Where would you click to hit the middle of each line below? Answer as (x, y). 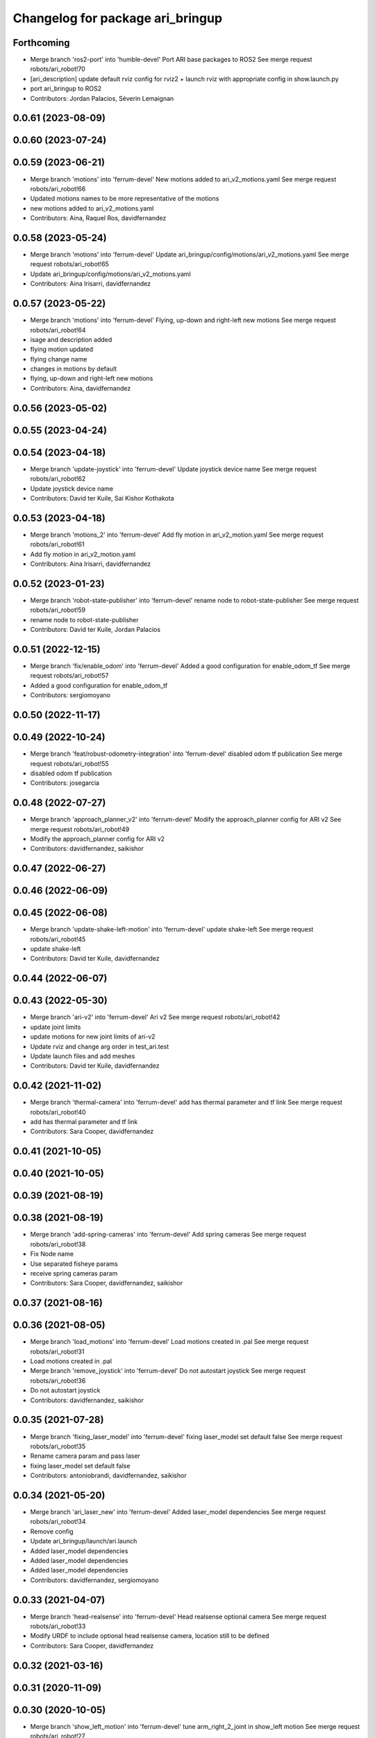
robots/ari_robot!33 (58, 1626)
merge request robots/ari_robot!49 (80, 829)
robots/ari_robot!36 (58, 1381)
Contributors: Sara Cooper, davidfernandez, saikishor (107, 1283)
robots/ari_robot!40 (58, 1112)
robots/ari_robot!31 (57, 1351)
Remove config (52, 1531)
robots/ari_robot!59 (58, 610)
